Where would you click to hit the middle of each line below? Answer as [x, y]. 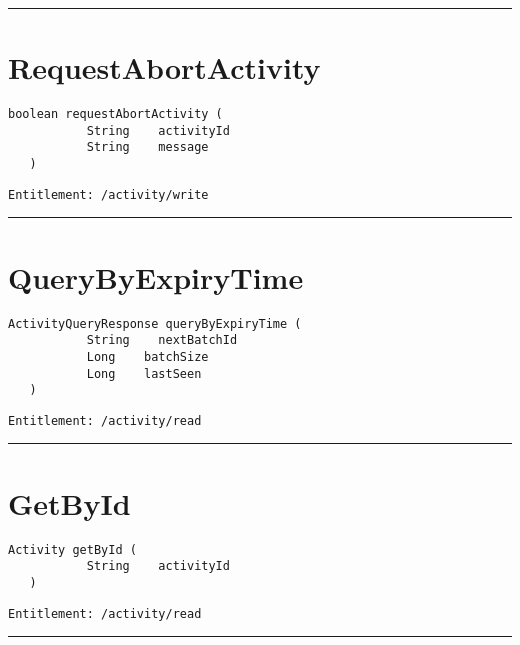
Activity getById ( [72, 549]
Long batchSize [147, 356]
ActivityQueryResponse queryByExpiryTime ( [155, 323]
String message [147, 147]
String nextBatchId [162, 340]
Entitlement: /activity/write [108, 194]
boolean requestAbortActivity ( [115, 114]
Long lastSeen [144, 373]
